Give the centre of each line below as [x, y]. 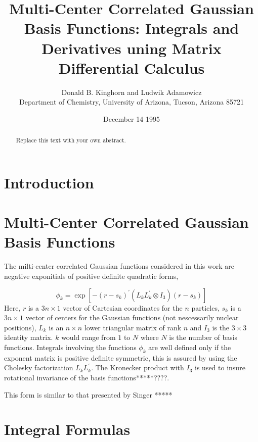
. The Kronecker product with [138, 367]
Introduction [49, 182]
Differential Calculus [132, 67]
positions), [20, 327]
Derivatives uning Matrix [132, 48]
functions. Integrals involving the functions [70, 347]
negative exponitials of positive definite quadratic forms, [91, 276]
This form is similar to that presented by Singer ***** [88, 394]
